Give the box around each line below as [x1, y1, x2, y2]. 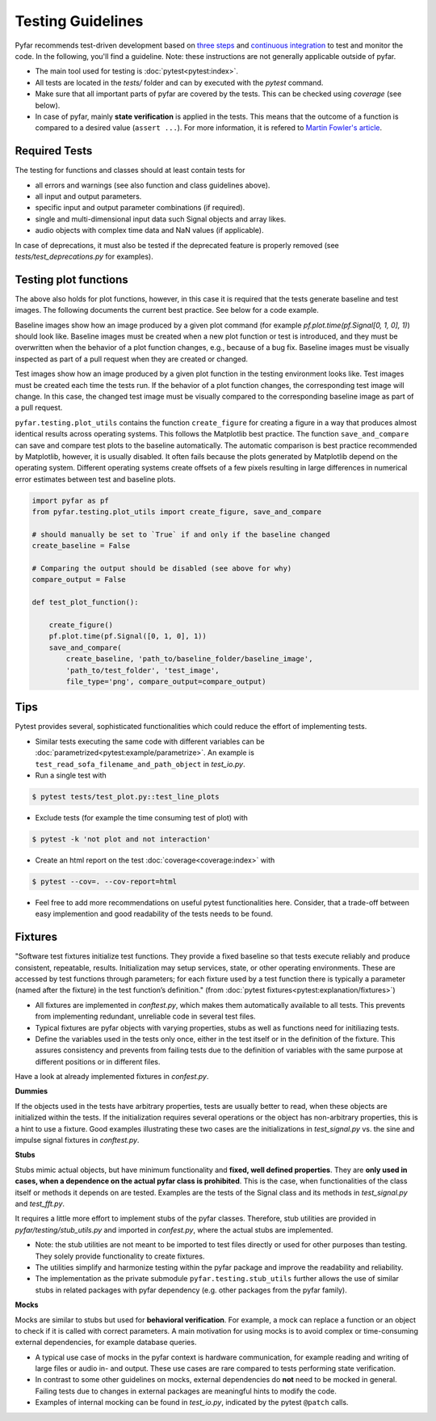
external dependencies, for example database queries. [15, 1338, 197, 1347]
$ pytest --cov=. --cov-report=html [31, 877, 178, 886]
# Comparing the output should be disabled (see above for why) [31, 564, 292, 573]
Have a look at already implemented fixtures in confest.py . [15, 1072, 209, 1082]
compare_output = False [31, 575, 127, 584]
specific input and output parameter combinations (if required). [35, 203, 245, 213]
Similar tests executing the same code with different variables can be [35, 736, 266, 746]
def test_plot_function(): [31, 598, 139, 607]
